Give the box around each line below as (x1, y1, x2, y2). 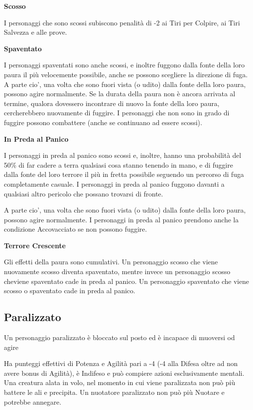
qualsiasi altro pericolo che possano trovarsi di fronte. (4, 188, 163, 198)
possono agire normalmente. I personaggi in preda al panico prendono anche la (4, 214, 239, 224)
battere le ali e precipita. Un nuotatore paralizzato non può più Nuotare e (4, 387, 225, 397)
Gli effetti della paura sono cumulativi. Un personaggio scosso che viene (4, 257, 218, 267)
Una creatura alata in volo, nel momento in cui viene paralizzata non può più (4, 377, 235, 388)
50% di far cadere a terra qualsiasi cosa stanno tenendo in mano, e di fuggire (4, 159, 233, 170)
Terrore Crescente (4, 240, 66, 250)
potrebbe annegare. (4, 396, 61, 407)
